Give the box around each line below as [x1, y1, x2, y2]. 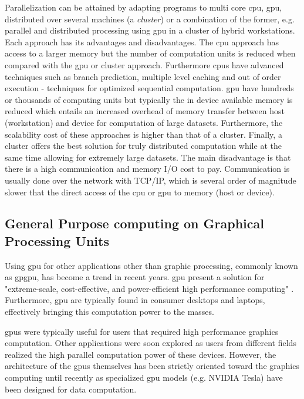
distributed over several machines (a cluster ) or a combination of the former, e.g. [5, 12, 295, 25]
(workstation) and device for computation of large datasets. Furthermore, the [5, 116, 283, 128]
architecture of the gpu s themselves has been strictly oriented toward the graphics [5, 360, 299, 372]
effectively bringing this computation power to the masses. [5, 305, 214, 318]
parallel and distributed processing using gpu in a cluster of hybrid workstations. [5, 24, 295, 36]
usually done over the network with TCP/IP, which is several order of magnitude [5, 174, 296, 186]
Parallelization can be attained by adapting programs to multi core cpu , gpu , [5, 1, 282, 13]
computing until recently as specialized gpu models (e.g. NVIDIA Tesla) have [5, 371, 283, 384]
